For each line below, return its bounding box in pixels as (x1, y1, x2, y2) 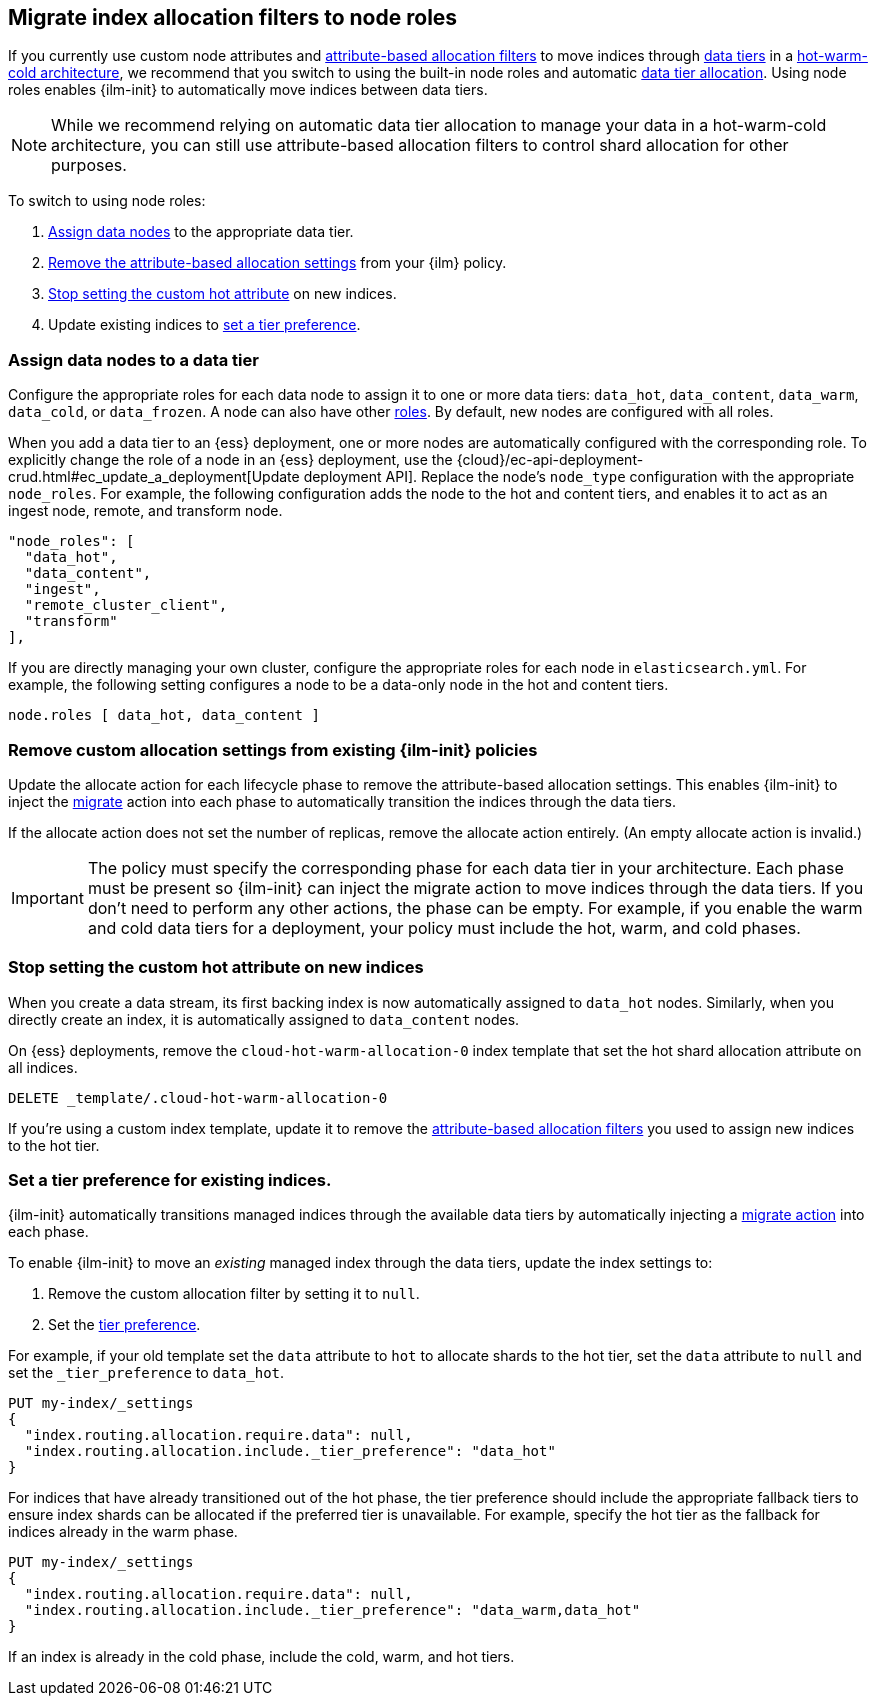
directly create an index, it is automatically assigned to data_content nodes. (8, 1010, 520, 1028)
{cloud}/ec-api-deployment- (456, 451, 644, 469)
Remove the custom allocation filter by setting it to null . (48, 1285, 420, 1303)
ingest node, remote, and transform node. (8, 502, 283, 520)
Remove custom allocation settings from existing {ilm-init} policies (8, 739, 538, 760)
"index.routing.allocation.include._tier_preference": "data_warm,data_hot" (24, 1602, 641, 1619)
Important (11, 887, 84, 908)
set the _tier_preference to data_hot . (8, 1364, 285, 1382)
